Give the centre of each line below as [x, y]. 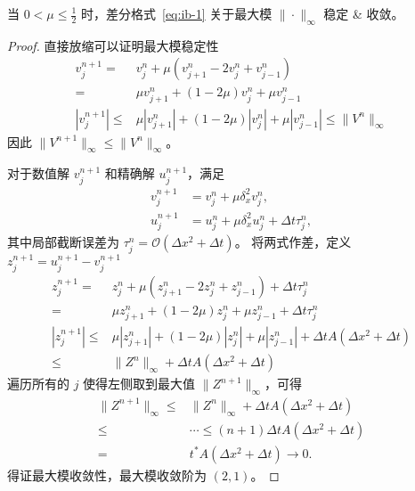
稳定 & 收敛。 [364, 13]
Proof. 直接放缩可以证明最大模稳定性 [113, 45]
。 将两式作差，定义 [293, 242]
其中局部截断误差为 [63, 242]
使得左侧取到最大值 [139, 384]
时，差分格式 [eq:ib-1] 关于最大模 [177, 13]
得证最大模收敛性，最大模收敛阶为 [107, 475]
